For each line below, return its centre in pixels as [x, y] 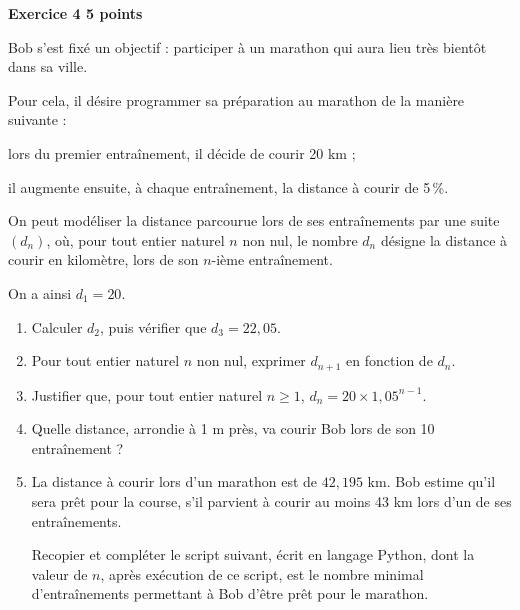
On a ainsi [40, 292]
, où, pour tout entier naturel [135, 239]
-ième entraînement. [272, 259]
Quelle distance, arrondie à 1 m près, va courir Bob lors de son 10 [233, 428]
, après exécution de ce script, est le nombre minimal [262, 573]
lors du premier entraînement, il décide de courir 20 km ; [182, 152]
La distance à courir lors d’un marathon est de [174, 481]
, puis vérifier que [153, 326]
